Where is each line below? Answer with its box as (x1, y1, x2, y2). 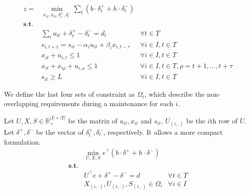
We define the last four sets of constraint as (4, 88, 135, 99)
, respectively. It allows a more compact (103, 126, 223, 137)
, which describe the (144, 88, 205, 99)
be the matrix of (68, 115, 118, 125)
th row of (210, 115, 238, 125)
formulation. (4, 136, 41, 147)
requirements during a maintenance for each (41, 98, 174, 109)
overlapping (4, 98, 39, 109)
